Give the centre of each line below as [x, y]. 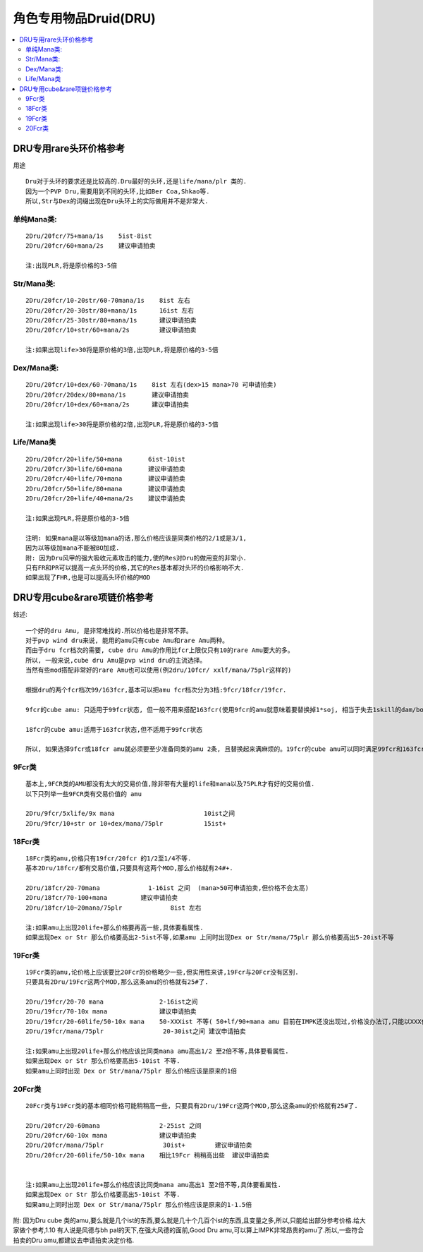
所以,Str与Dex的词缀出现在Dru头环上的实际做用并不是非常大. [117, 201]
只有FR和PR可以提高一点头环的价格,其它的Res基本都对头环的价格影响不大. [135, 567]
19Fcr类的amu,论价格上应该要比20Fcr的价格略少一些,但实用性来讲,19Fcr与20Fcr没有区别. [162, 972]
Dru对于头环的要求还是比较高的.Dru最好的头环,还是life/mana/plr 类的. [136, 181]
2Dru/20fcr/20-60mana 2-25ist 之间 [114, 1125]
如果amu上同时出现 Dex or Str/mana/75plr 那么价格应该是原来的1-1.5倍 [139, 1204]
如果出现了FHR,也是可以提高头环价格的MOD [88, 578]
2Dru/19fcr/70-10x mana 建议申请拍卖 [111, 1012]
